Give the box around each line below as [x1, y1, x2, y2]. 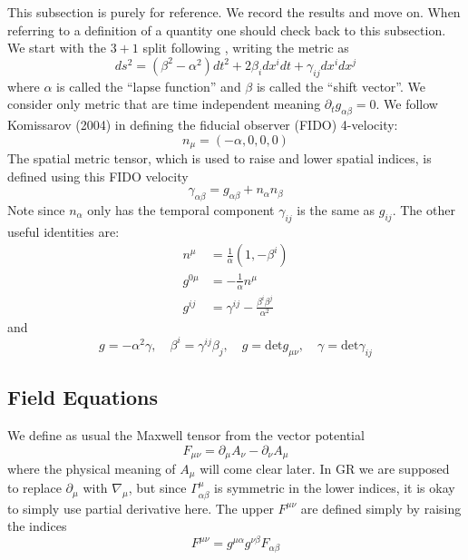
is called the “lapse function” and [56, 76, 241, 95]
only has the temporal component [87, 201, 275, 219]
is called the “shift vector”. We [256, 76, 425, 95]
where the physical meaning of [7, 458, 176, 477]
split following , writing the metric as [142, 38, 349, 57]
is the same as [297, 201, 375, 219]
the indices [7, 516, 67, 535]
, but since [128, 478, 187, 497]
